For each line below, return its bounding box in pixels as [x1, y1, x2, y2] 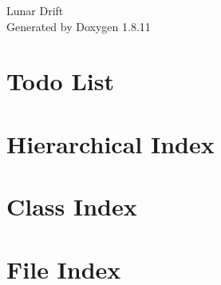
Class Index [6, 190, 137, 223]
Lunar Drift [6, 2, 64, 18]
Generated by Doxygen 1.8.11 [6, 18, 151, 34]
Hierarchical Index [6, 127, 215, 160]
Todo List [6, 65, 114, 97]
